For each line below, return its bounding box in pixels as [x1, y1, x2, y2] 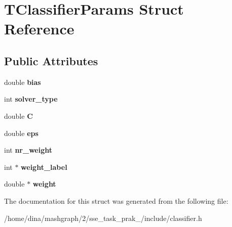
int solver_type [4, 94, 58, 104]
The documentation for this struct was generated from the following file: [4, 195, 228, 206]
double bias [4, 76, 41, 87]
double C [4, 110, 33, 121]
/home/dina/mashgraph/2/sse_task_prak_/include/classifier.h [4, 212, 202, 223]
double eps [4, 127, 38, 138]
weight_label [21, 161, 67, 172]
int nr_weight [4, 145, 52, 155]
